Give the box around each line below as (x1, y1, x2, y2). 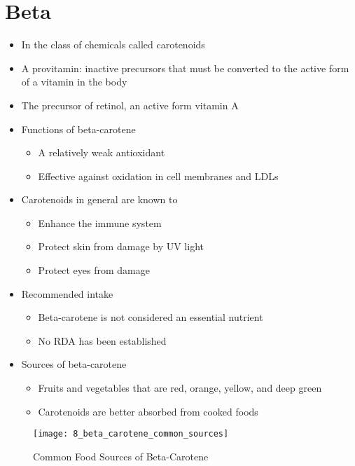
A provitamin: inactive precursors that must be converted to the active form (21, 60, 349, 75)
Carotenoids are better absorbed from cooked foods (38, 404, 258, 418)
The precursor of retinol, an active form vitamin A (21, 97, 239, 112)
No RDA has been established (38, 333, 167, 348)
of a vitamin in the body (21, 74, 127, 89)
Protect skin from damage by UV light (38, 239, 204, 254)
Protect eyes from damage (38, 263, 150, 277)
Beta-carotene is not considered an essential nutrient (38, 310, 263, 324)
